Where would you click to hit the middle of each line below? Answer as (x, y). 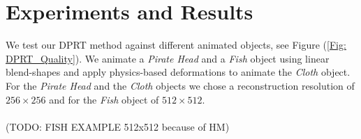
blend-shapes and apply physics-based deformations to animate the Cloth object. (178, 72)
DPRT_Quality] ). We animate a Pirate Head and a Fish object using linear (168, 58)
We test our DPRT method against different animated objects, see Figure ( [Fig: (176, 45)
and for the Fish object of (104, 99)
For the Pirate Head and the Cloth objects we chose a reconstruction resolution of (180, 85)
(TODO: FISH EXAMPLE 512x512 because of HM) (118, 126)
